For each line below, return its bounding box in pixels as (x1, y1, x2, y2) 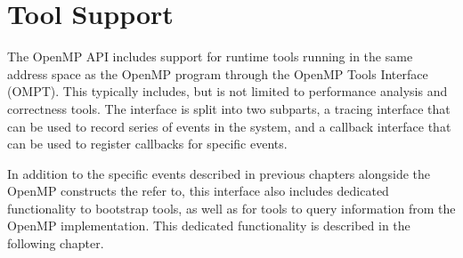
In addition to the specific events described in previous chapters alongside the (7, 164, 431, 182)
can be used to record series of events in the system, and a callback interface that (7, 117, 451, 135)
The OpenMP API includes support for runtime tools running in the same (7, 47, 413, 66)
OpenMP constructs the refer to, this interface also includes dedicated (7, 181, 389, 200)
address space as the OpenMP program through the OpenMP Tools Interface (7, 64, 428, 83)
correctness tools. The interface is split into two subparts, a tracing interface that (7, 99, 451, 117)
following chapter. (7, 234, 104, 253)
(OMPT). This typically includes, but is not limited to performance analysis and (7, 82, 448, 101)
